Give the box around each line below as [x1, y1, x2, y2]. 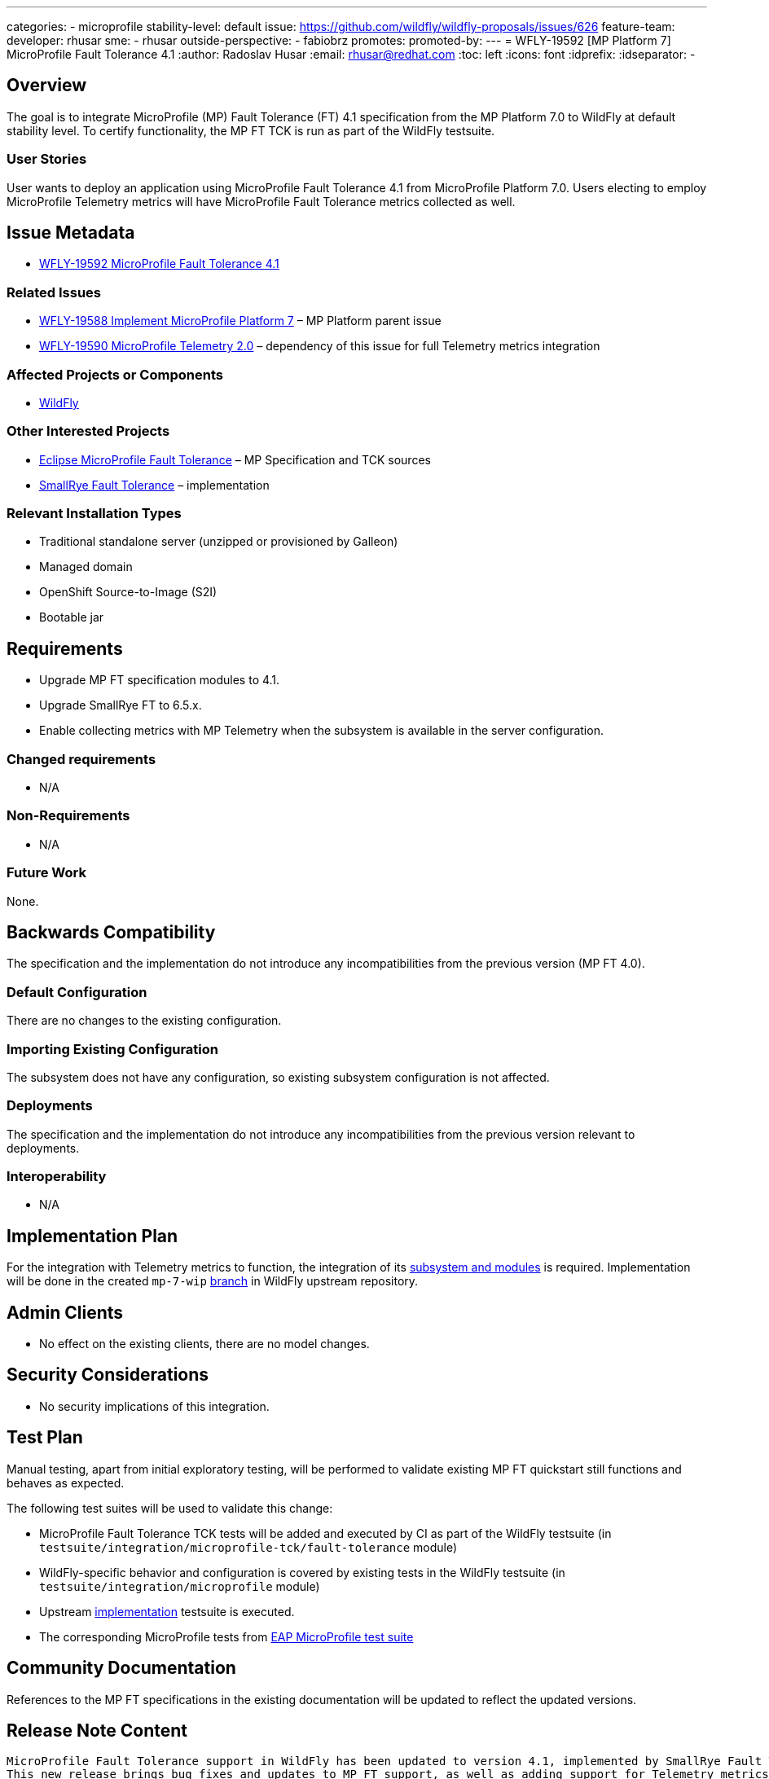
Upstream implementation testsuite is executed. [39, 1604, 295, 1619]
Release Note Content [7, 1720, 187, 1742]
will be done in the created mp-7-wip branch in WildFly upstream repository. [7, 1274, 419, 1289]
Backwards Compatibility [7, 921, 216, 942]
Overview [7, 75, 87, 96]
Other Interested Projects [7, 423, 170, 440]
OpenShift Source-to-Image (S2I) [39, 585, 218, 600]
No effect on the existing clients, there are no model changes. [39, 1337, 370, 1351]
